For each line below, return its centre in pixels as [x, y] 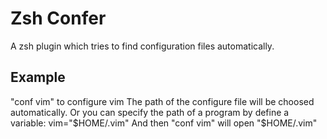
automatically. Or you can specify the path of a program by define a [150, 112]
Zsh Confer [58, 18]
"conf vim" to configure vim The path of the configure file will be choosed [162, 101]
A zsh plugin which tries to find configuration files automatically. [142, 46]
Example [38, 77]
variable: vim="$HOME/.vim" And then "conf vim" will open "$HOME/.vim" [164, 123]
